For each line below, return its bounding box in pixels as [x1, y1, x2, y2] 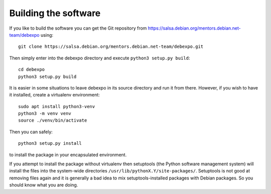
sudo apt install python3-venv [18, 104, 95, 109]
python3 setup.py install [18, 141, 82, 146]
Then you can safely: [9, 129, 53, 135]
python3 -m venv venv [18, 111, 71, 117]
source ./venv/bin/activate [18, 118, 87, 123]
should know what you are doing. [9, 182, 78, 188]
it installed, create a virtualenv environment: [9, 92, 100, 98]
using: [40, 32, 54, 38]
